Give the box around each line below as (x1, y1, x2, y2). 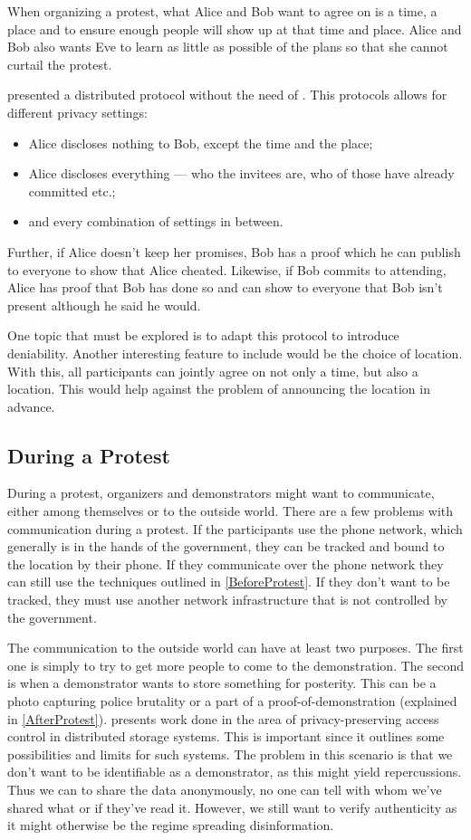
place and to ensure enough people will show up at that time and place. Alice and (7, 19, 462, 38)
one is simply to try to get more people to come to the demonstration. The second (7, 655, 464, 674)
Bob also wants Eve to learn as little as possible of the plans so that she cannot (7, 37, 448, 56)
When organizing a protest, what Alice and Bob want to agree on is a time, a (7, 2, 437, 20)
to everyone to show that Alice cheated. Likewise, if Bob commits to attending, (7, 260, 447, 279)
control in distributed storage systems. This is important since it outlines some (7, 727, 445, 746)
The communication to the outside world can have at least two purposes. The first (7, 638, 464, 657)
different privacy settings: (7, 102, 149, 121)
